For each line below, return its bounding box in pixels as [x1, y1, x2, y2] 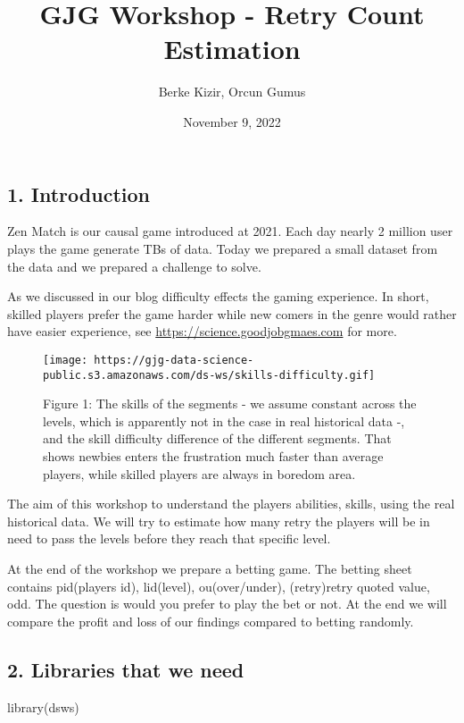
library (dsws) [7, 697, 79, 716]
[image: [43, 353, 88, 366]
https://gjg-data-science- [94, 353, 254, 366]
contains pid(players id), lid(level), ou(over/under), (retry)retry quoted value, [7, 576, 430, 595]
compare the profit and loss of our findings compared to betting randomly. [7, 611, 414, 630]
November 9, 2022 [183, 112, 281, 130]
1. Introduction [7, 180, 150, 207]
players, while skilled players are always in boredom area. [43, 464, 356, 483]
